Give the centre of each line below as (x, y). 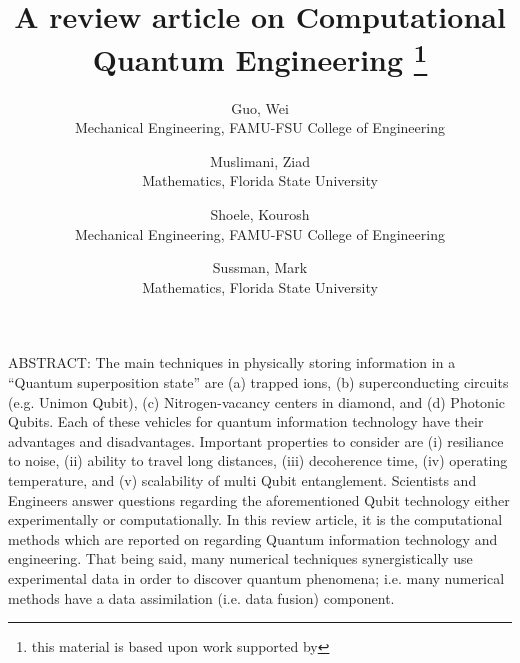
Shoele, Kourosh (260, 214)
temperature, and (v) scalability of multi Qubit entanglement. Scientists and (242, 479)
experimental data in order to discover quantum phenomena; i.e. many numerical (256, 577)
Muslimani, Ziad (260, 160)
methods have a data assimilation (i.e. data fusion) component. (201, 597)
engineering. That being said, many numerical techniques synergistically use (240, 558)
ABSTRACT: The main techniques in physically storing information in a (232, 362)
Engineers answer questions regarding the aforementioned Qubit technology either (259, 499)
